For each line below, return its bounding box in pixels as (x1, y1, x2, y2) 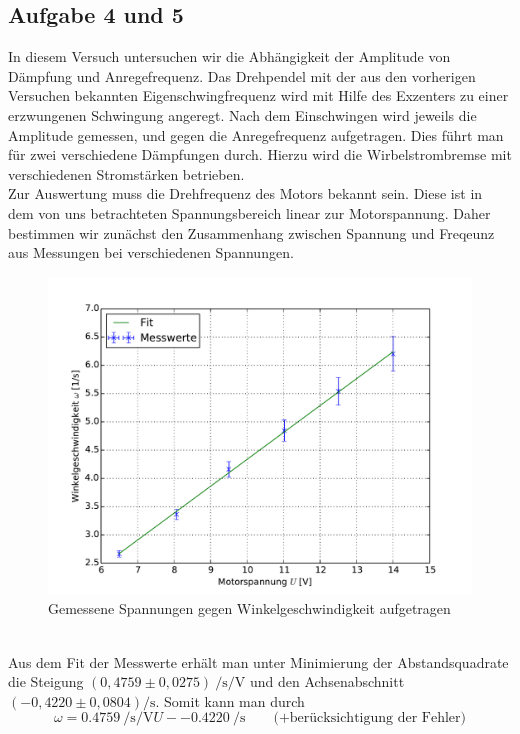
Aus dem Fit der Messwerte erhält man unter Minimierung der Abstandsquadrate (8, 651, 509, 672)
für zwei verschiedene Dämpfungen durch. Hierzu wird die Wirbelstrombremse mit (8, 144, 512, 165)
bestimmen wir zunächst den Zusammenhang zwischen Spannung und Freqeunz (8, 222, 495, 243)
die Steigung (8, 671, 84, 692)
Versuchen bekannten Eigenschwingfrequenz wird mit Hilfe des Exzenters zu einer (8, 85, 509, 106)
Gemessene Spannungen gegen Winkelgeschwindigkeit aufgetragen (48, 598, 451, 619)
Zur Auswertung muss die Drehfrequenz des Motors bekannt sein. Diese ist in (8, 183, 483, 204)
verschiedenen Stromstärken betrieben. (8, 163, 245, 184)
